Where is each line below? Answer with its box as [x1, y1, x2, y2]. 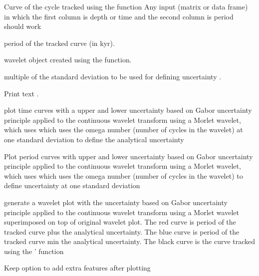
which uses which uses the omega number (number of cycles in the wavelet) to [4, 170, 243, 181]
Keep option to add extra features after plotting [4, 263, 151, 273]
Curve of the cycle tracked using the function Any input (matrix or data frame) [4, 1, 248, 11]
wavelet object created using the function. [4, 54, 132, 65]
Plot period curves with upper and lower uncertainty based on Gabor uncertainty [4, 151, 253, 161]
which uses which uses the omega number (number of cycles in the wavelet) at [4, 124, 243, 135]
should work [4, 21, 41, 31]
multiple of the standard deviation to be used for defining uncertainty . [4, 71, 222, 81]
